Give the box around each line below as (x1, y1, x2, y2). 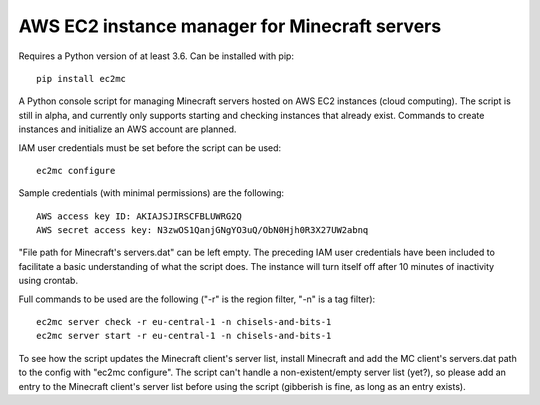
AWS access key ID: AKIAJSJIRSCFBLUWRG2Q (36, 210, 242, 222)
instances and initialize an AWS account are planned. (18, 123, 237, 135)
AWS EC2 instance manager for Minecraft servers (18, 15, 442, 37)
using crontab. (18, 275, 79, 287)
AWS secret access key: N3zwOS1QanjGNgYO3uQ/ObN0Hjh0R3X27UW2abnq (36, 225, 369, 236)
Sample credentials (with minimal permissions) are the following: (18, 187, 285, 199)
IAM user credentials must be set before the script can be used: (18, 141, 282, 154)
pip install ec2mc (36, 73, 127, 84)
